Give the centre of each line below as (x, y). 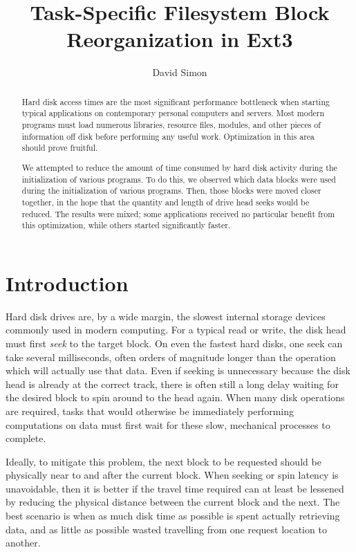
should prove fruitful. (60, 148)
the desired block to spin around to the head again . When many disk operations (175, 397)
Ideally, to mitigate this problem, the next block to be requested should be (163, 461)
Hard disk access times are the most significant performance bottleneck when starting (176, 101)
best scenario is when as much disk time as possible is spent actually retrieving (173, 516)
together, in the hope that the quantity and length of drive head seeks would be (166, 202)
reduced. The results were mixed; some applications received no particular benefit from (178, 213)
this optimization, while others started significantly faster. (126, 225)
